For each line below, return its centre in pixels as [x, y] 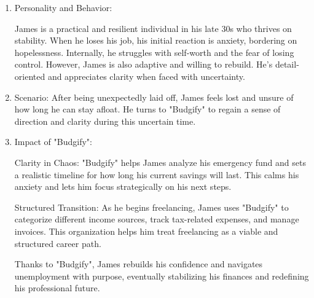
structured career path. [58, 243]
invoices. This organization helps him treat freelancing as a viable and [146, 231]
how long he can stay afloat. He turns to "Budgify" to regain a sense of [147, 109]
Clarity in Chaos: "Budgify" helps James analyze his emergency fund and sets [160, 162]
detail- [287, 64]
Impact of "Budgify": [53, 142]
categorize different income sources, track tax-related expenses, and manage [157, 219]
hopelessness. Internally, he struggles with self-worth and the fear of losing [154, 52]
